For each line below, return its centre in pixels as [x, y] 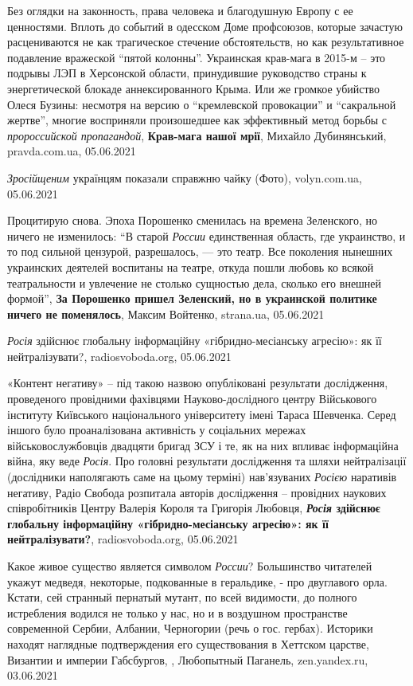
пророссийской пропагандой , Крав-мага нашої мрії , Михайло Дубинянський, [197, 135]
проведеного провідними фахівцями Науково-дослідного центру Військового [192, 399]
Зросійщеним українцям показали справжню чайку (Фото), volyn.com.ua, [185, 177]
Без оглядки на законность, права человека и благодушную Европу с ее [180, 10]
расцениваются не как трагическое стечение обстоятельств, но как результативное [206, 42]
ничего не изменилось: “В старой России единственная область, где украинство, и [206, 235]
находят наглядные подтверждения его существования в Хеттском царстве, [188, 643]
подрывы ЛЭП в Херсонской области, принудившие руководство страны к [187, 73]
